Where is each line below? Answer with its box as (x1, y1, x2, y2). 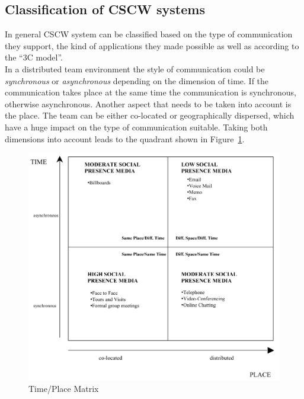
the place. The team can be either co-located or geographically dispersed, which (5, 109, 295, 122)
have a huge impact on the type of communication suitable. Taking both (5, 120, 268, 133)
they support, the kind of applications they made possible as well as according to (5, 39, 299, 52)
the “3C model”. (5, 51, 63, 63)
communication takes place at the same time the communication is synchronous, (5, 86, 296, 98)
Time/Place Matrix (28, 382, 99, 395)
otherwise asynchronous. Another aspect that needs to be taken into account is (5, 97, 292, 110)
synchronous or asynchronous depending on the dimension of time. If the (5, 74, 269, 87)
